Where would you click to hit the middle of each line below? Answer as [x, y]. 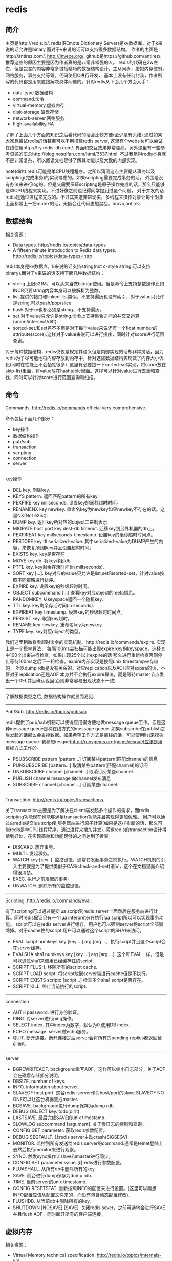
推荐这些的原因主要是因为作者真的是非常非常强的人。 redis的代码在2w [79, 62]
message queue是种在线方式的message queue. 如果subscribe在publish [85, 728]
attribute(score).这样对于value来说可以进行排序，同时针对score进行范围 [89, 334]
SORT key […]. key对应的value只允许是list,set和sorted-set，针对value [86, 573]
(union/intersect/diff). [35, 321]
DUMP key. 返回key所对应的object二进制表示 [60, 522]
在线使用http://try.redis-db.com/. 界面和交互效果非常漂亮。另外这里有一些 [83, 147]
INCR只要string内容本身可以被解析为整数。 [58, 290]
